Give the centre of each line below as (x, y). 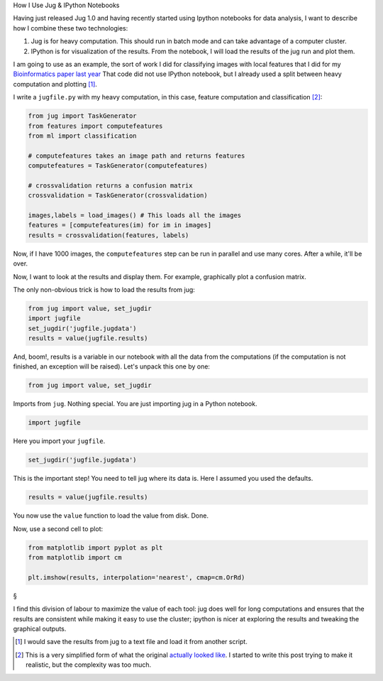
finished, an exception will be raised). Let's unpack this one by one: (112, 366)
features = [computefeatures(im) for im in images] (120, 225)
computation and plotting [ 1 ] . (55, 84)
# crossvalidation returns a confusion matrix (110, 185)
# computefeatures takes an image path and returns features (137, 156)
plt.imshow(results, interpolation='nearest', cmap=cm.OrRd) (137, 577)
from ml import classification (83, 136)
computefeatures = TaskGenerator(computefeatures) (118, 166)
